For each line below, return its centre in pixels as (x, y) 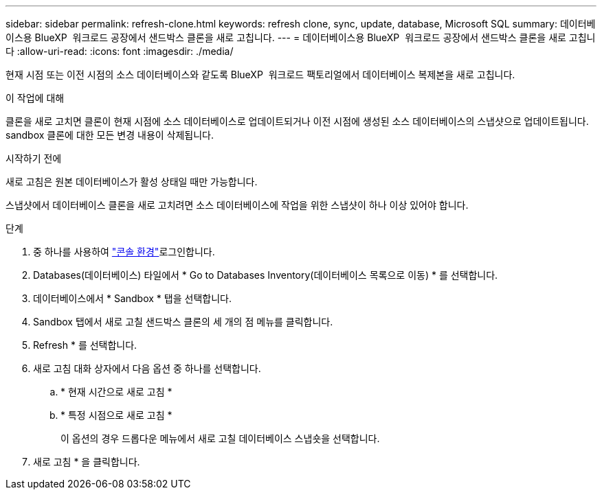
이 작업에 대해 (35, 98)
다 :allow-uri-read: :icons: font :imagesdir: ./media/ (120, 51)
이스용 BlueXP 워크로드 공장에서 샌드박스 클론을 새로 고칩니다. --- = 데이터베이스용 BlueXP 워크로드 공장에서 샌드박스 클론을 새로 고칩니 (301, 37)
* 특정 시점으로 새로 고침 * (116, 415)
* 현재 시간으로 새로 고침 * (116, 392)
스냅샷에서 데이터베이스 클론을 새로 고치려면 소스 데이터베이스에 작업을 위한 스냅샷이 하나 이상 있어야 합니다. (237, 205)
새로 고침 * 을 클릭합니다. (87, 462)
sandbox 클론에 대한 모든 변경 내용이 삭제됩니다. (110, 135)
